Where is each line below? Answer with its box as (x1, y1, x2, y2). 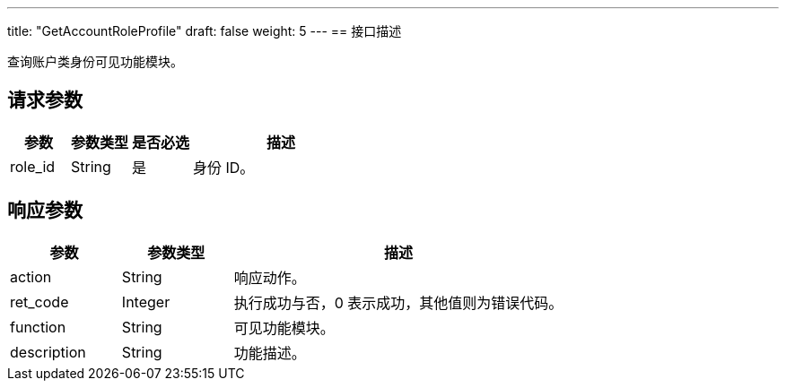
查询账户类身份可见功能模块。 (7, 54, 183, 69)
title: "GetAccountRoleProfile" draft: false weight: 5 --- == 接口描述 (7, 23, 402, 39)
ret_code (10, 292, 69, 311)
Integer (121, 292, 170, 311)
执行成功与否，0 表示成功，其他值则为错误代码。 (233, 293, 563, 312)
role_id (10, 157, 56, 176)
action (10, 267, 52, 286)
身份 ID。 (193, 158, 255, 177)
